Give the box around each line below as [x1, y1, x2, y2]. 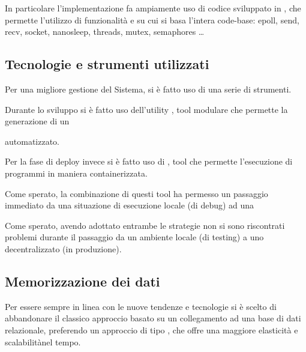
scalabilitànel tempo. [5, 335, 81, 348]
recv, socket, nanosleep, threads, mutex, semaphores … [5, 25, 205, 38]
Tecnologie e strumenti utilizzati [5, 55, 209, 73]
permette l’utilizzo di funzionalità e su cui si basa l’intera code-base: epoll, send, [5, 13, 299, 26]
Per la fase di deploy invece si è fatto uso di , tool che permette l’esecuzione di [5, 155, 293, 168]
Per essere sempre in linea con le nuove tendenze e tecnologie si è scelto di [5, 300, 277, 312]
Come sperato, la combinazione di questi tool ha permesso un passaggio [5, 187, 268, 199]
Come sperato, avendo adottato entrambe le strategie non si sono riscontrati [5, 219, 285, 231]
